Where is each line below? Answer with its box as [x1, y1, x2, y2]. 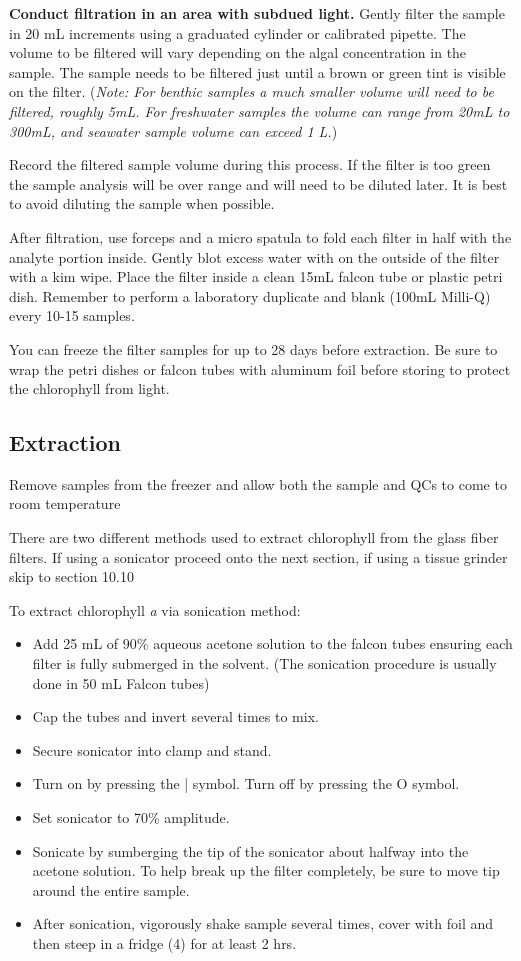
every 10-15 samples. [9, 305, 135, 326]
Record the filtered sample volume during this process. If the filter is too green [9, 154, 491, 175]
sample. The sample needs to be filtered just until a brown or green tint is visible [9, 61, 506, 82]
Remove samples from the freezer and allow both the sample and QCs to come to [9, 473, 507, 494]
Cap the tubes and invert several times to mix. [32, 706, 319, 727]
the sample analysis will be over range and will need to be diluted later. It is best [9, 173, 508, 194]
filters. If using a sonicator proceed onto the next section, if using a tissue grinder [9, 546, 508, 567]
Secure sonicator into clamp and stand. [32, 739, 272, 760]
